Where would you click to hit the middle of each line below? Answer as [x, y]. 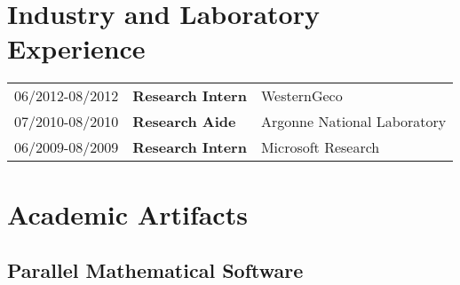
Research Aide [184, 122]
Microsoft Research [320, 147]
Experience [76, 48]
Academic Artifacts [127, 214]
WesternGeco [301, 96]
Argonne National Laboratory [353, 122]
